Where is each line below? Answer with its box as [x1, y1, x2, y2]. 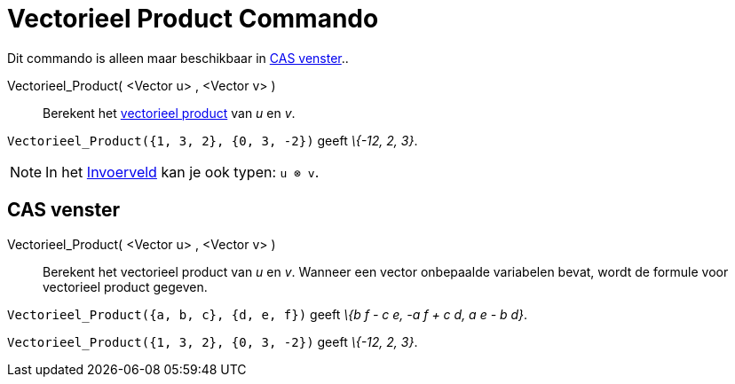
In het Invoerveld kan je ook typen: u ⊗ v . [45, 162, 320, 181]
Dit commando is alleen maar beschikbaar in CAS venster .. [7, 50, 349, 66]
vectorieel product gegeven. [43, 278, 208, 294]
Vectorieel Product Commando [7, 4, 379, 34]
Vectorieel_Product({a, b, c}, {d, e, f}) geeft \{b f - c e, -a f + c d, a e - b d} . [7, 306, 528, 322]
